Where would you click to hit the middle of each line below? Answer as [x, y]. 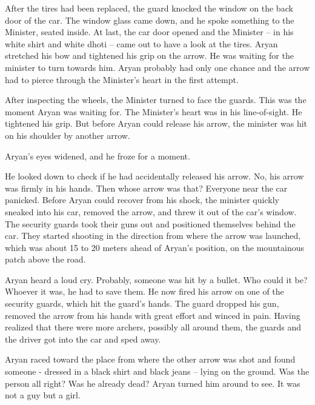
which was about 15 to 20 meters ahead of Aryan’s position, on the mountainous [154, 247]
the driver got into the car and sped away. [83, 339]
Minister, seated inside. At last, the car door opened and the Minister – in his [149, 32]
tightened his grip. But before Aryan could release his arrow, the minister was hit [156, 123]
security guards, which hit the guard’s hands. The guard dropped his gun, [142, 303]
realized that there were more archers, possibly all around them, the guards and [153, 327]
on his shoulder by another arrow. [68, 135]
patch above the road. [45, 259]
